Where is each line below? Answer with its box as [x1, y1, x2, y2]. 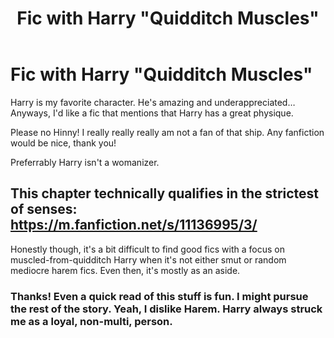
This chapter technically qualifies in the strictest [10, 185, 320, 202]
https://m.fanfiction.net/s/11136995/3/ [10, 217, 258, 234]
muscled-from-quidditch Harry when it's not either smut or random [10, 253, 287, 266]
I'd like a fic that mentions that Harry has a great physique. [52, 107, 294, 119]
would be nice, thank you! [10, 137, 117, 149]
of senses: [10, 201, 78, 218]
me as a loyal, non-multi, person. [10, 314, 173, 328]
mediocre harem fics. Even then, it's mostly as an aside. [10, 264, 241, 276]
